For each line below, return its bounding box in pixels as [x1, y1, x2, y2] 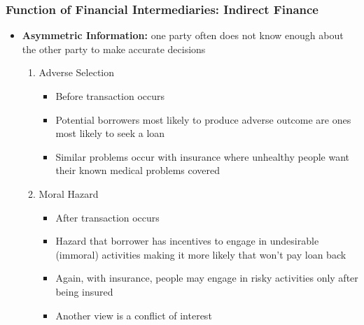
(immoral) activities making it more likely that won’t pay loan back [55, 247, 346, 261]
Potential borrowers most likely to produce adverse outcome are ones [55, 112, 351, 127]
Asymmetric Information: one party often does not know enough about [22, 28, 344, 43]
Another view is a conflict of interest [55, 308, 212, 322]
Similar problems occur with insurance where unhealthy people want [55, 149, 349, 164]
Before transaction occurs [55, 89, 165, 103]
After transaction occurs [55, 210, 160, 224]
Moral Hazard [38, 186, 99, 201]
